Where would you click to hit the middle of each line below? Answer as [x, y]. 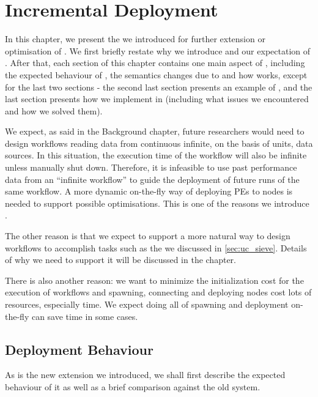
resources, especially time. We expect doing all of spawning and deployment [147, 304]
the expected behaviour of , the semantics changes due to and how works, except [156, 74]
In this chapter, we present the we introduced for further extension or [135, 39]
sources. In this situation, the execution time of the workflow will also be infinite [156, 155]
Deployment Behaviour [79, 349]
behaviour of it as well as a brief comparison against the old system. [133, 386]
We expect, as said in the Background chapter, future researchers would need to [155, 131]
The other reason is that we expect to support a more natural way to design [148, 236]
